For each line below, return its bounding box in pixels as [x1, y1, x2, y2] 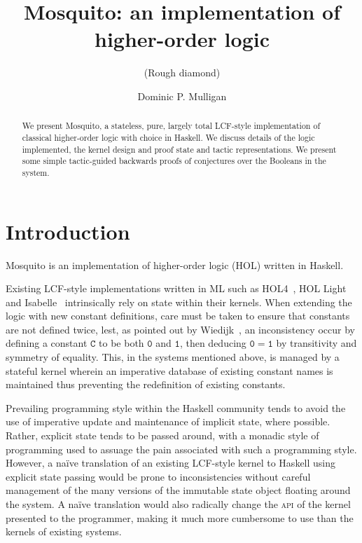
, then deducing [179, 336, 246, 350]
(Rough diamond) [144, 65, 221, 80]
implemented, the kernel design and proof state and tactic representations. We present [22, 143, 337, 155]
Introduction [6, 216, 130, 245]
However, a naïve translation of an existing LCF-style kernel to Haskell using [6, 455, 336, 470]
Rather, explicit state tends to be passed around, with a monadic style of [6, 428, 319, 443]
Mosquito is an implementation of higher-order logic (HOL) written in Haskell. [6, 257, 344, 272]
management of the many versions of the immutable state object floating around [6, 483, 351, 497]
